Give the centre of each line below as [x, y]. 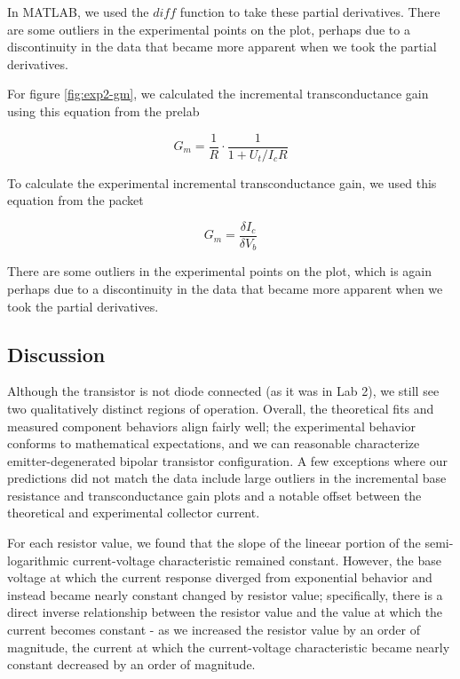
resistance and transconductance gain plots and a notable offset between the [214, 495]
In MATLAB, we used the [78, 12]
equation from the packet [75, 200]
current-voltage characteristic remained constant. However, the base [257, 560]
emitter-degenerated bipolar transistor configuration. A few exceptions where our [228, 460]
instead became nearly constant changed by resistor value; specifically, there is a [225, 594]
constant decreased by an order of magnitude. [131, 664]
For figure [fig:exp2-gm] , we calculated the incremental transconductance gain [218, 94]
